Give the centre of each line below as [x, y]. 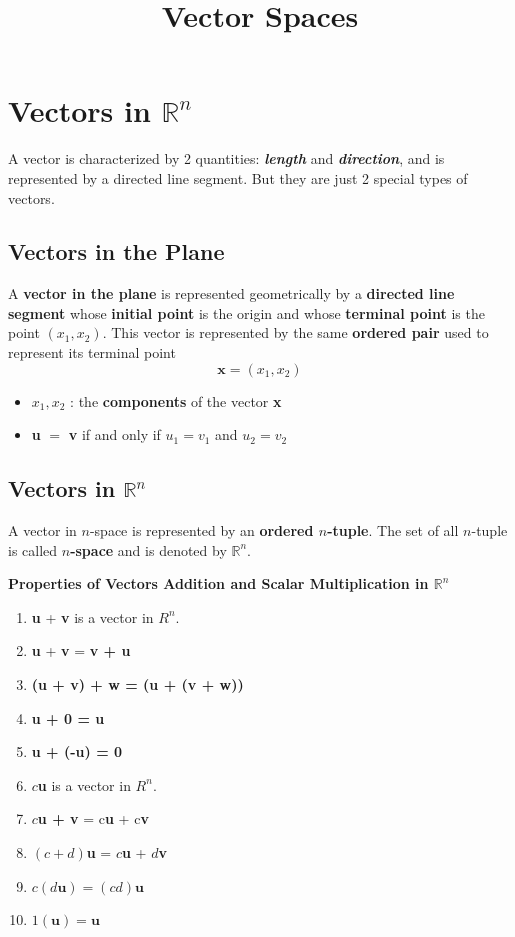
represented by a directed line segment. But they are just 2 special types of [238, 177]
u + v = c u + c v [93, 818]
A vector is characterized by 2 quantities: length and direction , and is [226, 158]
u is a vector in [84, 784]
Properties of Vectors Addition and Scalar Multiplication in [218, 583]
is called [33, 549]
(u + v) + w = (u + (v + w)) [137, 684]
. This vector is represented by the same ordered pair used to [295, 332]
